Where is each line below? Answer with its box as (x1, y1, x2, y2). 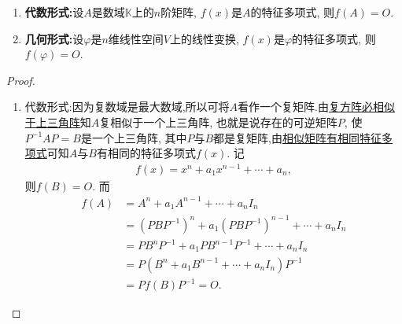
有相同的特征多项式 (96, 145, 196, 161)
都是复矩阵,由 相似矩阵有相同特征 (213, 129, 382, 145)
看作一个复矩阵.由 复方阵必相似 (238, 98, 396, 115)
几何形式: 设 (24, 30, 84, 46)
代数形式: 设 (24, 4, 84, 20)
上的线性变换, (170, 30, 239, 46)
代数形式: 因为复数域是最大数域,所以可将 (24, 98, 230, 115)
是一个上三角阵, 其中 (80, 129, 187, 145)
